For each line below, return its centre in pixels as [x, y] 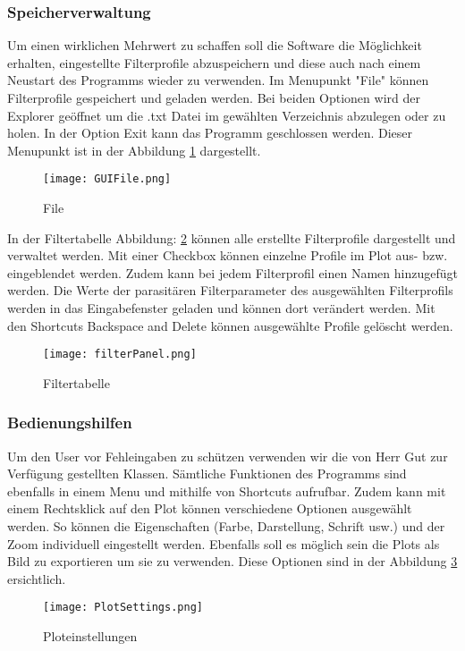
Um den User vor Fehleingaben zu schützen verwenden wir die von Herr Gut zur [228, 456]
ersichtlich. [37, 578]
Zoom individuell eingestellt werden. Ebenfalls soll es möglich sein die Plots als [224, 543]
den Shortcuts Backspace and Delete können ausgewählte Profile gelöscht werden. [230, 325]
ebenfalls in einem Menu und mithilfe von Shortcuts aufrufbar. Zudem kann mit [227, 490]
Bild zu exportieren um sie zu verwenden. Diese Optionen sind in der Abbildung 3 [232, 561]
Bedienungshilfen [70, 423]
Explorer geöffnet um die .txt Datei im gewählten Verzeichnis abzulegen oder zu [227, 115]
